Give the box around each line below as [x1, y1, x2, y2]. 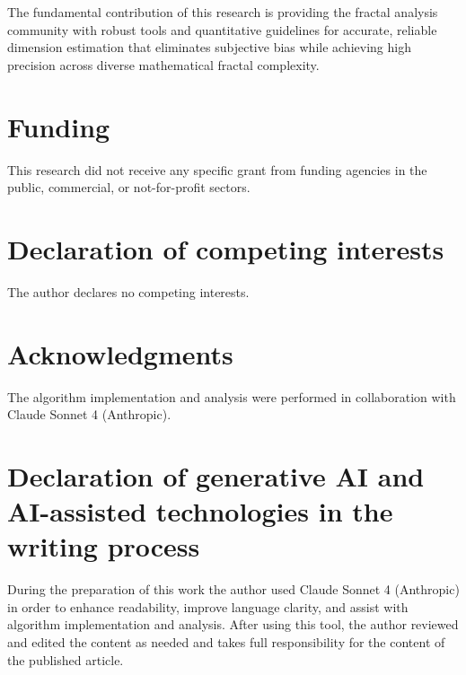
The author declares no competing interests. [7, 282, 250, 301]
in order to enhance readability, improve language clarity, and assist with [7, 597, 409, 616]
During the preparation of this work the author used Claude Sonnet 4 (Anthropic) [7, 580, 460, 599]
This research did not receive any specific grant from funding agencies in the [7, 160, 427, 179]
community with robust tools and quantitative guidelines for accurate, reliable [7, 20, 437, 39]
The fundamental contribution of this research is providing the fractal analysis [7, 3, 438, 21]
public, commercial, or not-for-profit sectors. [7, 178, 251, 197]
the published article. [7, 650, 124, 669]
